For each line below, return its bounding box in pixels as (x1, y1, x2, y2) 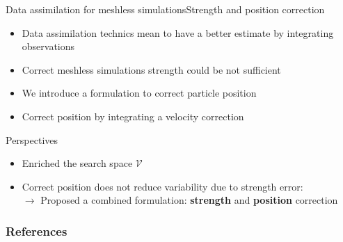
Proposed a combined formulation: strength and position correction (40, 193, 338, 207)
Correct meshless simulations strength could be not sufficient (22, 62, 281, 76)
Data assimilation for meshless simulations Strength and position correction (6, 2, 325, 16)
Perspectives (6, 132, 58, 147)
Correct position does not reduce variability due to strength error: (22, 179, 303, 193)
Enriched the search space (22, 156, 133, 170)
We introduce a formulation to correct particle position (22, 86, 257, 100)
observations (22, 39, 75, 54)
